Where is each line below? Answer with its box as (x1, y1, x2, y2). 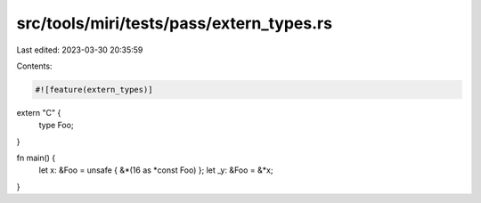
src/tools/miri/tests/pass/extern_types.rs (16, 13, 333, 33)
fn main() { (16, 152, 56, 164)
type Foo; (38, 120, 75, 131)
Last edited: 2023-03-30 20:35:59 (16, 45, 143, 55)
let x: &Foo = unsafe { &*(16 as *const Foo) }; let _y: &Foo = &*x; (38, 165, 273, 175)
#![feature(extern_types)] (35, 85, 153, 94)
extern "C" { (16, 107, 61, 118)
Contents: (16, 61, 53, 71)
